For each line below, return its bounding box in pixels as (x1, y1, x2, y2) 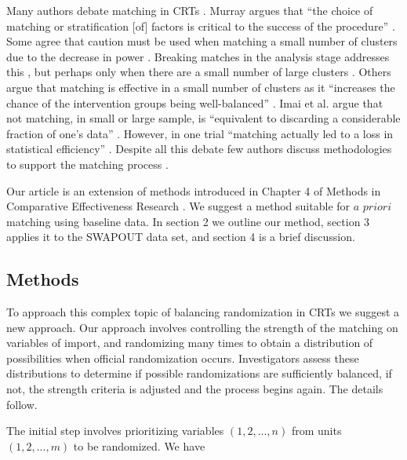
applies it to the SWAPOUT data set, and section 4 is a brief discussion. (6, 228, 355, 245)
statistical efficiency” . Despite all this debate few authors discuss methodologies (6, 141, 392, 157)
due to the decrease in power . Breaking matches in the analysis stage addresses (6, 48, 390, 64)
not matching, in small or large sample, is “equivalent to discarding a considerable (6, 110, 401, 126)
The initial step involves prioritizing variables (6, 422, 224, 439)
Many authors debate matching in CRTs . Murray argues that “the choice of (6, 2, 373, 18)
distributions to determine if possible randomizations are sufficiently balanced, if (6, 365, 392, 382)
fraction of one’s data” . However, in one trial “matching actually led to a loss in (6, 125, 394, 141)
